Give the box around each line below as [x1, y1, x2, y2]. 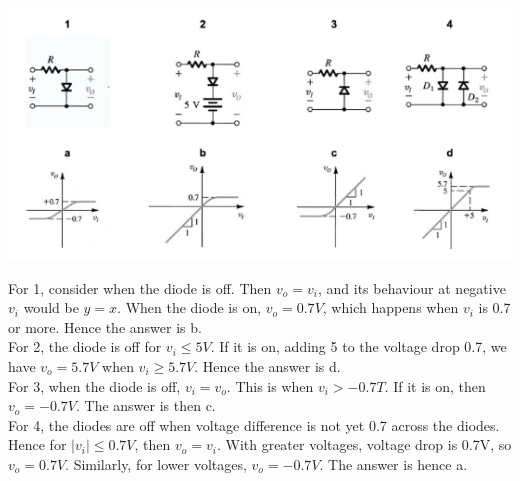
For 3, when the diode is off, [8, 375, 181, 396]
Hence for [8, 434, 67, 455]
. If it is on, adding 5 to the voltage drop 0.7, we [210, 336, 507, 357]
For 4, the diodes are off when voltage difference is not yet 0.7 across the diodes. [8, 414, 500, 435]
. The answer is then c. [75, 395, 216, 416]
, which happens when [322, 297, 459, 318]
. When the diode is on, [117, 297, 262, 318]
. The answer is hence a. [319, 453, 468, 474]
